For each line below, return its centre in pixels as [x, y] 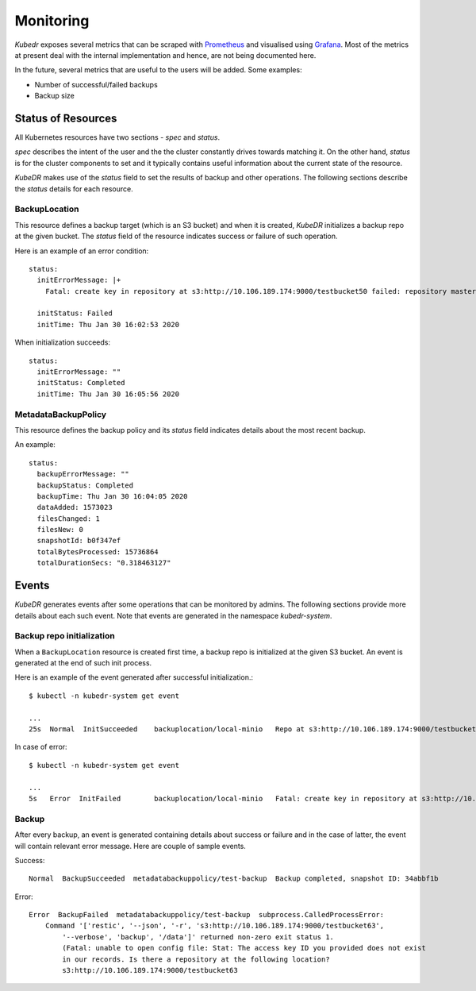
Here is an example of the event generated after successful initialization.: [134, 677]
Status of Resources [66, 118]
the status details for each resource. [74, 189]
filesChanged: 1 [69, 519]
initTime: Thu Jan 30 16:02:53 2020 [108, 324]
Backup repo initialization [65, 636]
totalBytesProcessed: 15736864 [98, 551]
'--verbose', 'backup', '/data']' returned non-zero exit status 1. [198, 937]
